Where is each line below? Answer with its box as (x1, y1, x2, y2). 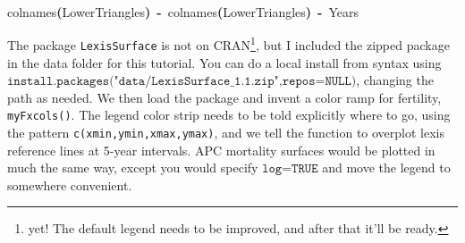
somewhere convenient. (7, 175, 132, 194)
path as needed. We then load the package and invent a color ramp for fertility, (7, 88, 442, 106)
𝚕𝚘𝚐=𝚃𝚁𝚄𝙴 (262, 163, 318, 176)
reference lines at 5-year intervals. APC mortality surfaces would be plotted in (7, 140, 435, 159)
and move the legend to (322, 158, 451, 177)
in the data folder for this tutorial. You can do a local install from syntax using (7, 53, 442, 71)
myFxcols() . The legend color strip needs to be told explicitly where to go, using (7, 105, 451, 124)
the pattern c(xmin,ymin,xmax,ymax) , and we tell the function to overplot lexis (7, 122, 444, 141)
